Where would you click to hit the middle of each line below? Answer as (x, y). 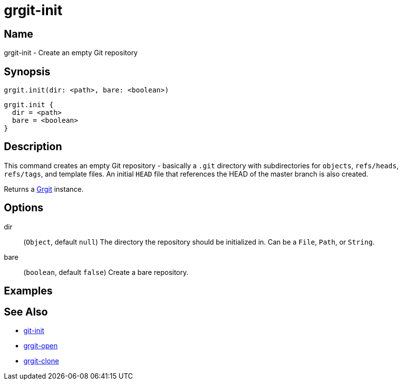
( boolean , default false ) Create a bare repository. (106, 272)
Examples (28, 291)
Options (24, 208)
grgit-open (41, 345)
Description (33, 147)
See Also (26, 312)
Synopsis (27, 71)
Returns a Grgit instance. (44, 189)
